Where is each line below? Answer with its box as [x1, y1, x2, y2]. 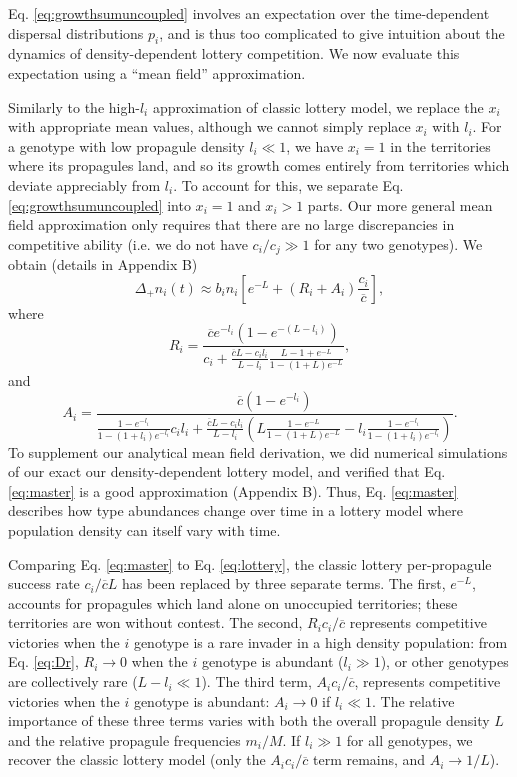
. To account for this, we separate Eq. [173, 174, 404, 195]
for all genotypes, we [346, 729, 473, 750]
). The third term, [201, 671, 312, 692]
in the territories [390, 135, 491, 156]
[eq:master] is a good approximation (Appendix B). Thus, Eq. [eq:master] [8, 480, 458, 501]
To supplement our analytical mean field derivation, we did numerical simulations [8, 441, 508, 462]
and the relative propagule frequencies [8, 729, 241, 750]
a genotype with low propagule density [8, 135, 245, 156]
